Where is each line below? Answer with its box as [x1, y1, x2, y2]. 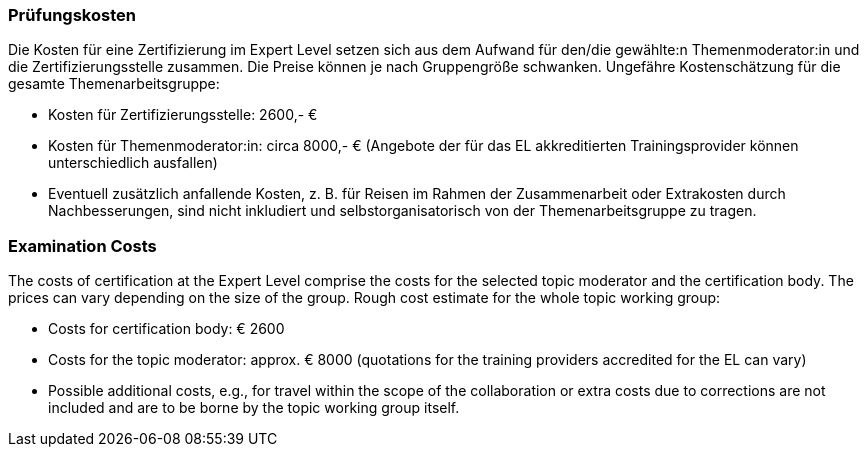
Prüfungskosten [8, 5, 136, 25]
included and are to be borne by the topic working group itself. [48, 399, 460, 417]
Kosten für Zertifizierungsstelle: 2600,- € [48, 106, 318, 124]
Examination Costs [8, 235, 157, 256]
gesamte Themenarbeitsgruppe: [8, 75, 220, 93]
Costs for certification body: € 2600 [48, 320, 285, 338]
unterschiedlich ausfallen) [48, 154, 218, 172]
